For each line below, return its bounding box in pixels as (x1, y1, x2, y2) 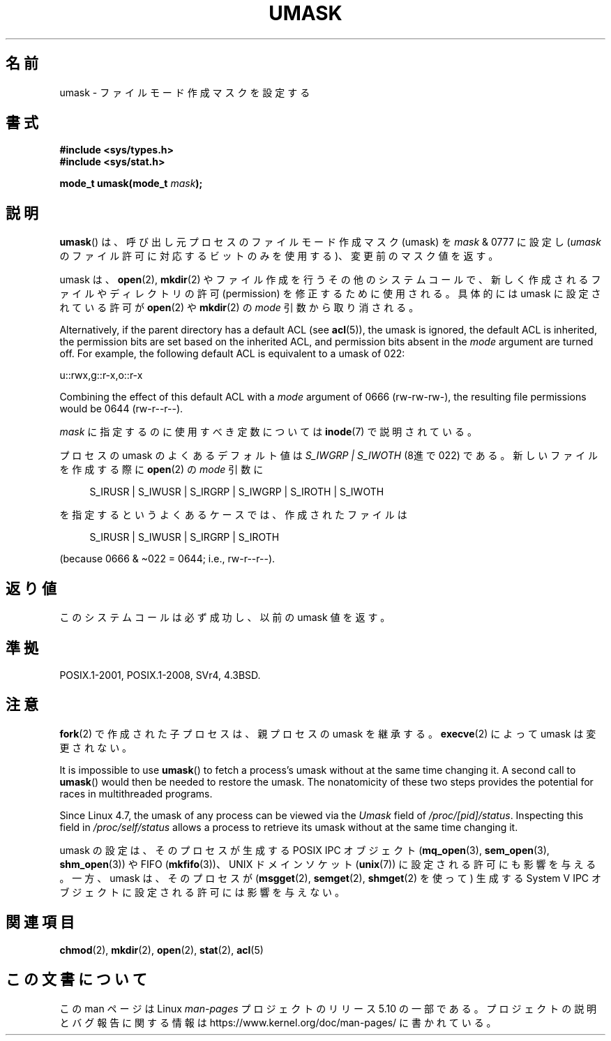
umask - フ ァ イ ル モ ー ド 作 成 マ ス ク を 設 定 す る (59, 86, 310, 98)
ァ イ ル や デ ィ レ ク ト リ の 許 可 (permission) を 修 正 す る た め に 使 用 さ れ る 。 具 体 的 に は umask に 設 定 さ (59, 287, 601, 300)
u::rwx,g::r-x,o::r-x (59, 369, 143, 382)
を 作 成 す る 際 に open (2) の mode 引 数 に (59, 463, 264, 476)
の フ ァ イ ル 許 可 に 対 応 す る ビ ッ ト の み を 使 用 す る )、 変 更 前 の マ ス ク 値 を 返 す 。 (59, 250, 499, 262)
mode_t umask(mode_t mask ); (59, 177, 203, 190)
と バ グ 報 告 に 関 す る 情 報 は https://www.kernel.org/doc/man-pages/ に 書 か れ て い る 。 (59, 1016, 497, 1028)
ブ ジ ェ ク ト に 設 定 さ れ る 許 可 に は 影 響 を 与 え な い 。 (59, 885, 345, 898)
